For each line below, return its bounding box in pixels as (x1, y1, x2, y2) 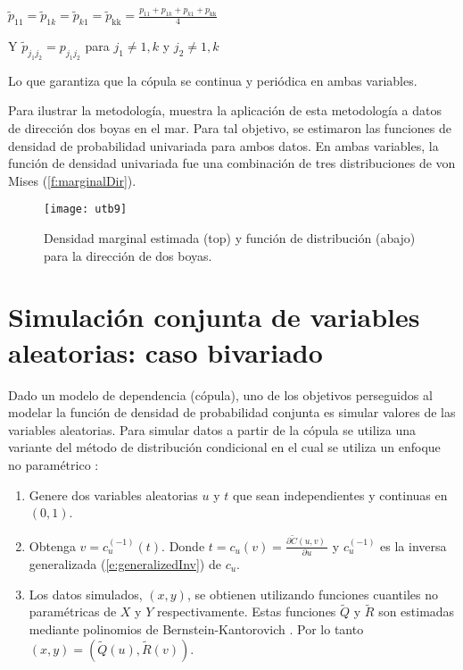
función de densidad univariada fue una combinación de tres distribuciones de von (8, 154, 456, 172)
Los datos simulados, (29, 584, 143, 603)
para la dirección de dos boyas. (44, 246, 212, 264)
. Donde (161, 536, 205, 555)
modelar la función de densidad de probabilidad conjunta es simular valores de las (8, 403, 456, 422)
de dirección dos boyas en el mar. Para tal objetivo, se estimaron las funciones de (8, 119, 451, 137)
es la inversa (380, 536, 447, 555)
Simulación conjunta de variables (8, 298, 420, 335)
